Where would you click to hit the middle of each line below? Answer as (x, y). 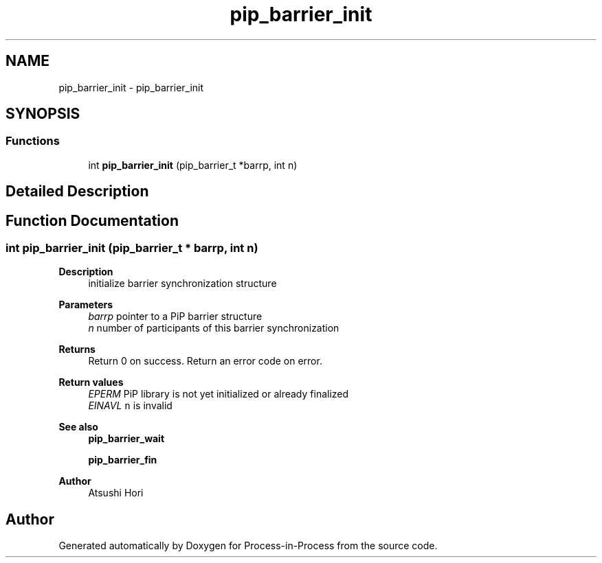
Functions (33, 141)
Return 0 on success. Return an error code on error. (205, 361)
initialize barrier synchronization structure (182, 284)
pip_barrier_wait (126, 439)
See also (78, 427)
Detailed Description (77, 192)
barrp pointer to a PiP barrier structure (175, 317)
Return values (91, 382)
